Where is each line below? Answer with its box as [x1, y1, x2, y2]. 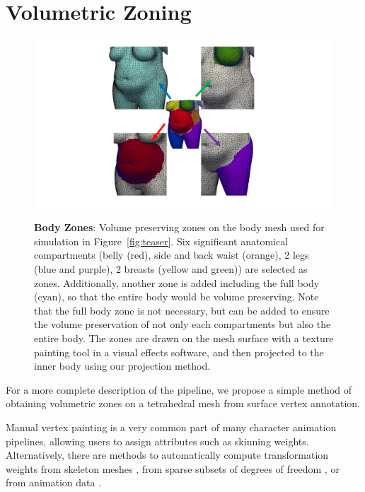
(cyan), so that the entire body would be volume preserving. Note [34, 289, 319, 304]
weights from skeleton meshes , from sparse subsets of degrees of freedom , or [6, 461, 340, 476]
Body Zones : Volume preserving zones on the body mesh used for [34, 220, 325, 235]
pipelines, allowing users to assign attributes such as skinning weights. [6, 433, 309, 448]
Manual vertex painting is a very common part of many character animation [6, 419, 337, 434]
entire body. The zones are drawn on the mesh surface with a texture [34, 330, 334, 345]
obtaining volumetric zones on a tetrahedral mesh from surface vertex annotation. [6, 396, 360, 411]
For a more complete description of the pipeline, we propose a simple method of [6, 382, 352, 397]
